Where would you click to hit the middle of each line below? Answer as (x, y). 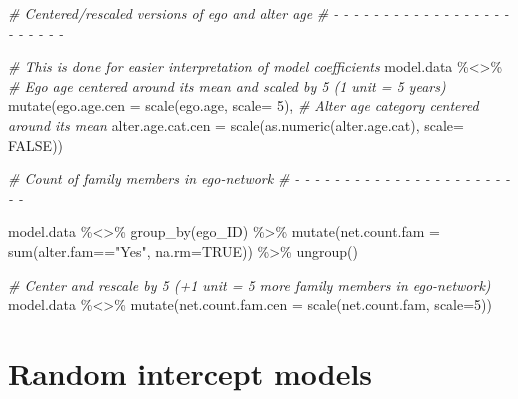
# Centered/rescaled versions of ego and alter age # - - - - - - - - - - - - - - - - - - (258, 13)
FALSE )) (36, 144)
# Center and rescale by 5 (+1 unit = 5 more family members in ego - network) (249, 284)
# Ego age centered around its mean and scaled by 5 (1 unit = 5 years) (227, 85)
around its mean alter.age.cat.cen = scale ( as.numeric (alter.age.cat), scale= (236, 124)
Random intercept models (190, 372)
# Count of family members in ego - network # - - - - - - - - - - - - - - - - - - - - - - (259, 178)
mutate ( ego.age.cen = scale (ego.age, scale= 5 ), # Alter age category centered (243, 105)
